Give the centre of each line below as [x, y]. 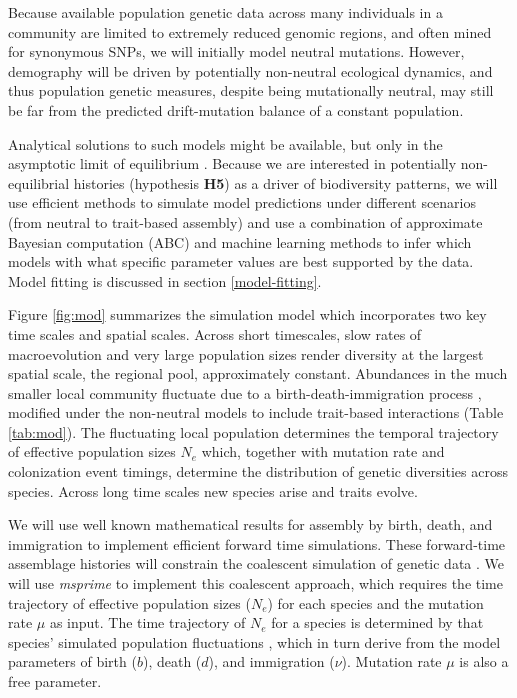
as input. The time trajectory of [147, 622]
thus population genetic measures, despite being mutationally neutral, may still [251, 90]
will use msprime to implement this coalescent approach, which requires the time [255, 583]
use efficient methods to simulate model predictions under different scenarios [242, 202]
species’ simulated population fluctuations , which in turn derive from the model [254, 641]
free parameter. [55, 681]
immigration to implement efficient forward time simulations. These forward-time [257, 543]
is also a [484, 661]
